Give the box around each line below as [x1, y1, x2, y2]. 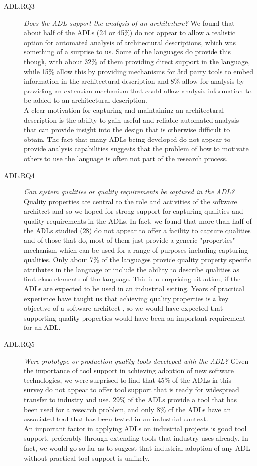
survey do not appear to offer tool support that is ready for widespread [24, 384, 239, 395]
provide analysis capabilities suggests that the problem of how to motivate [24, 143, 249, 154]
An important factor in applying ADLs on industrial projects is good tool [24, 423, 247, 433]
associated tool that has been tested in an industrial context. [24, 414, 208, 424]
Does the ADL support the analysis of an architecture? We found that [24, 17, 235, 28]
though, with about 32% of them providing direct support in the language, [24, 56, 250, 66]
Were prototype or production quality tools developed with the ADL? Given [24, 355, 249, 366]
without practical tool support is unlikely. [24, 452, 150, 463]
